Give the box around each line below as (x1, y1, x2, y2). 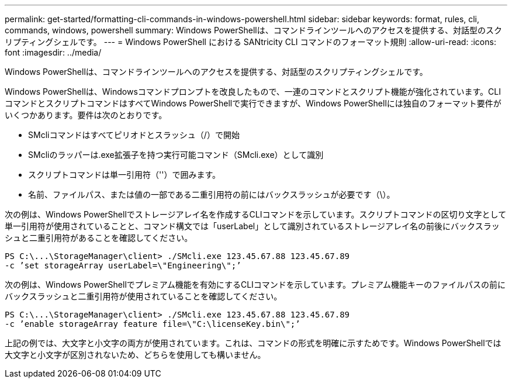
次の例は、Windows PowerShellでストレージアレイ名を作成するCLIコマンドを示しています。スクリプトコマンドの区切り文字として (5, 209, 507, 219)
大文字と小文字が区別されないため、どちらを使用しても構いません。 (5, 350, 266, 360)
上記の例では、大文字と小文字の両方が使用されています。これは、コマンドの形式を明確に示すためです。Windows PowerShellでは (5, 338, 501, 348)
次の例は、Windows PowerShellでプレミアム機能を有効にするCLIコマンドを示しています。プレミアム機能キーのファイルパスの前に (5, 280, 506, 289)
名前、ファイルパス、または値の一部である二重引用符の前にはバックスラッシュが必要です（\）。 (28, 189, 395, 199)
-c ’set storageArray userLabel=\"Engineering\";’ (5, 261, 241, 270)
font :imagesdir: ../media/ (5, 47, 102, 57)
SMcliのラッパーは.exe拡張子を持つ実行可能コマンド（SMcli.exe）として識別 (28, 150, 324, 160)
